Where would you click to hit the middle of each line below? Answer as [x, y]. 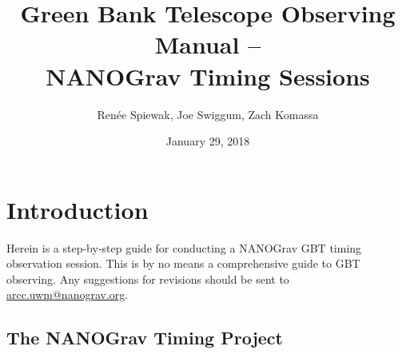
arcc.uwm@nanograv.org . [68, 294]
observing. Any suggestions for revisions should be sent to [148, 278]
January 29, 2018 [208, 141]
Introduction [78, 209]
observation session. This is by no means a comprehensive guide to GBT [183, 263]
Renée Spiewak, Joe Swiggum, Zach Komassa [208, 114]
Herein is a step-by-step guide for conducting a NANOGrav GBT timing [184, 247]
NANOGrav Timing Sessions [208, 76]
